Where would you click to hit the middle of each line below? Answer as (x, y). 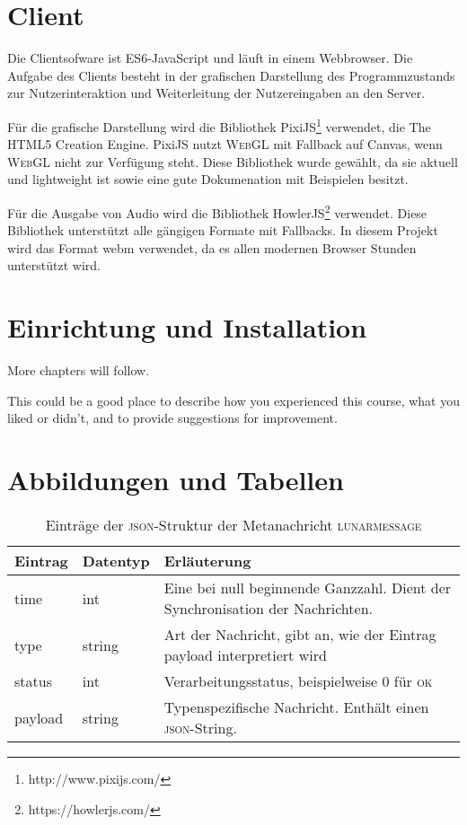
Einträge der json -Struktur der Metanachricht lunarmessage (233, 525)
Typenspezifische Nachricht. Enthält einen (296, 707)
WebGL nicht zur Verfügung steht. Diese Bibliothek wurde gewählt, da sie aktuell (233, 161)
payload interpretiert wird (245, 655)
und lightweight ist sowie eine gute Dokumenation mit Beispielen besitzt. (208, 179)
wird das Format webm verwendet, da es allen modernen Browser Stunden (212, 247)
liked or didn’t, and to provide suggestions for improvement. (172, 418)
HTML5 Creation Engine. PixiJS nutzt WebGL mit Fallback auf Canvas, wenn (225, 144)
